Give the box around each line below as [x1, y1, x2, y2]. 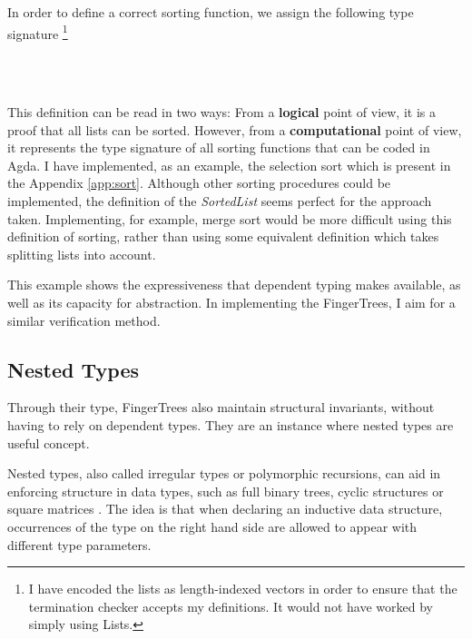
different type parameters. [7, 535, 152, 554]
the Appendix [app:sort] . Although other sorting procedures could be [7, 173, 391, 192]
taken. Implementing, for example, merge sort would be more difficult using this [7, 209, 452, 228]
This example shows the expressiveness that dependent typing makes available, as [7, 275, 461, 294]
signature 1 [7, 21, 68, 43]
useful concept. [7, 433, 90, 452]
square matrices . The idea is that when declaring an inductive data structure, [7, 499, 443, 518]
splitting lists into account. [7, 244, 156, 263]
